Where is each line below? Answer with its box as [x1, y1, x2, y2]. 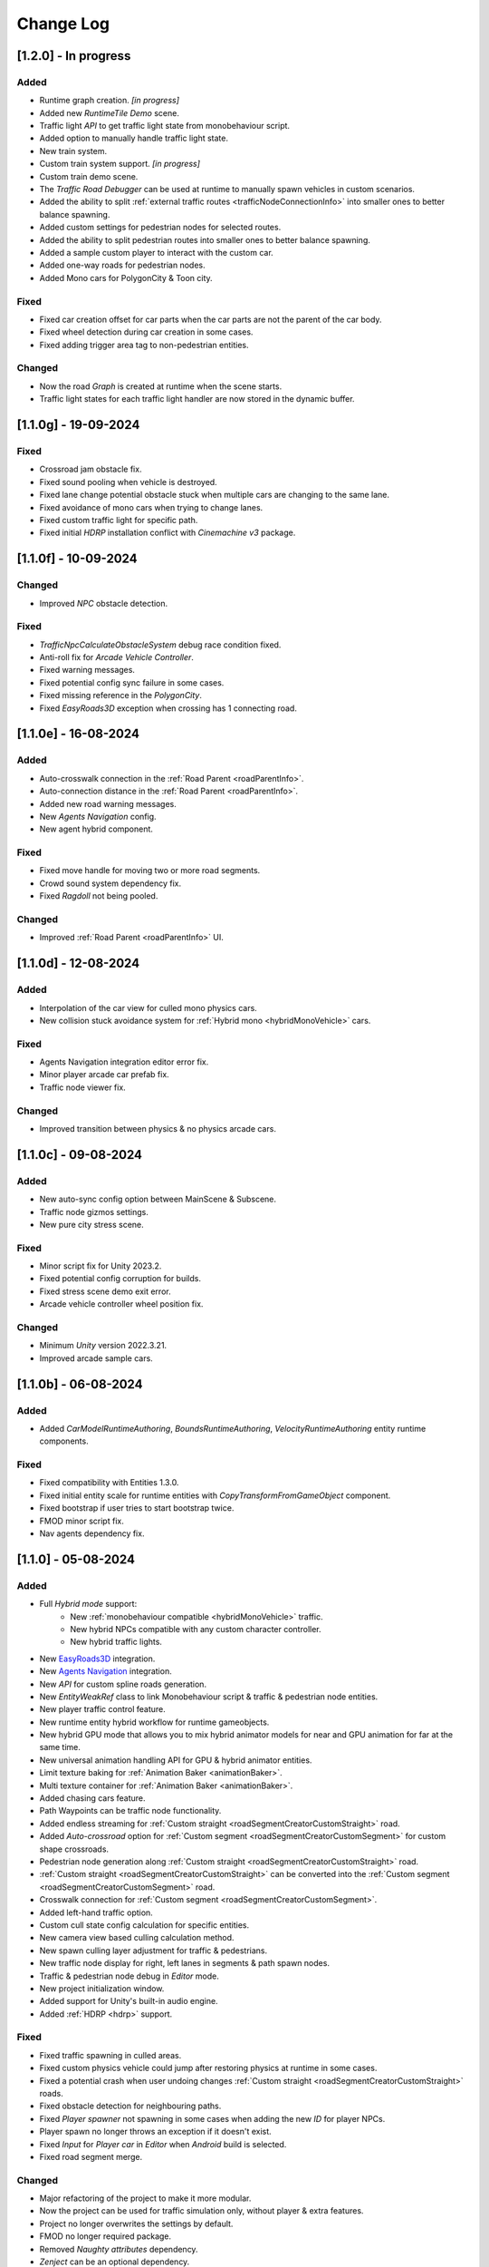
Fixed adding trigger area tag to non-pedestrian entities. [39, 339, 249, 350]
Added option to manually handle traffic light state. [39, 132, 229, 144]
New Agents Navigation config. [39, 811, 158, 822]
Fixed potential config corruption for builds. [39, 1273, 201, 1284]
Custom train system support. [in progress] [39, 159, 201, 170]
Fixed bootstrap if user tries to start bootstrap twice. [39, 1503, 235, 1513]
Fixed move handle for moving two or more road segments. [39, 865, 261, 876]
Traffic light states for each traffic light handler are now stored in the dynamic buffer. [39, 394, 355, 404]
